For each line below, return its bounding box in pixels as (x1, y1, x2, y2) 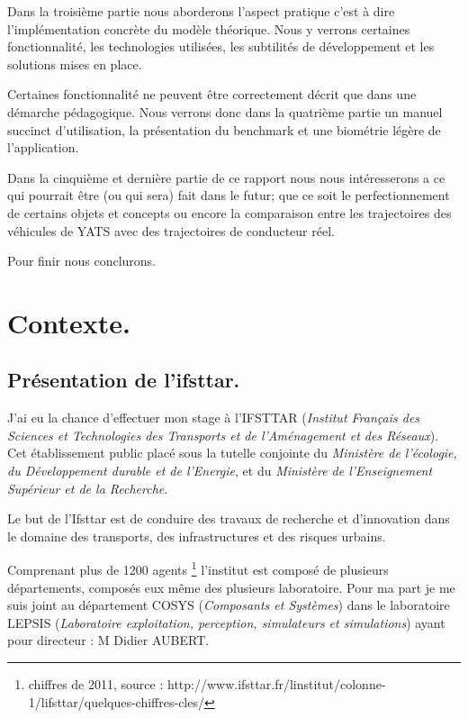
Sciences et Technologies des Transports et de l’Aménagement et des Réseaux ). (7, 425, 439, 444)
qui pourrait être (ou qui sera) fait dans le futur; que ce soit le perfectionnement (7, 186, 450, 204)
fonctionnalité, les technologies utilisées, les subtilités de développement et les (7, 37, 435, 56)
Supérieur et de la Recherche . (7, 478, 168, 497)
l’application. (7, 138, 79, 157)
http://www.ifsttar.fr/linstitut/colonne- (166, 675, 386, 694)
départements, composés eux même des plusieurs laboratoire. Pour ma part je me (7, 577, 455, 596)
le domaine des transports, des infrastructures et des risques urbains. (7, 526, 386, 545)
